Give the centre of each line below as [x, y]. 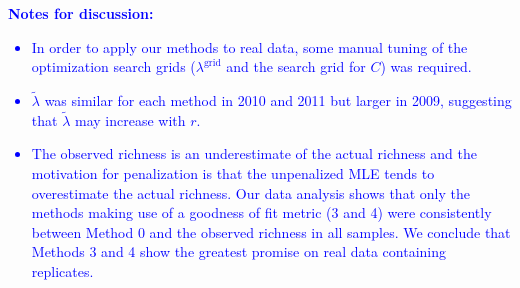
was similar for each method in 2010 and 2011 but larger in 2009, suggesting [278, 100]
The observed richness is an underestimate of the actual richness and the [254, 153]
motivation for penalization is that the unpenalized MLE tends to [233, 173]
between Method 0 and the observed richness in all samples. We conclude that [271, 231]
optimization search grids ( [113, 66]
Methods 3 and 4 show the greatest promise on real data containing [238, 251]
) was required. [426, 66]
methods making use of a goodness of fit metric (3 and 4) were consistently [261, 212]
